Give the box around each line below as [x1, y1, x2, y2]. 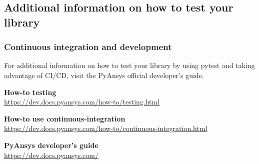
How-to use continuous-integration [4, 113, 125, 123]
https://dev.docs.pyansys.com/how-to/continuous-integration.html [4, 123, 207, 133]
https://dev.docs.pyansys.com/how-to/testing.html [4, 96, 160, 107]
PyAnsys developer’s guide [4, 139, 98, 150]
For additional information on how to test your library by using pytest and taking [4, 60, 255, 70]
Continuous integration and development [4, 40, 172, 53]
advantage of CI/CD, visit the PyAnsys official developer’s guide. [4, 69, 204, 80]
